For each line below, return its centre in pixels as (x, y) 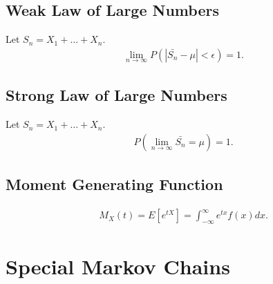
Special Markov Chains (118, 266)
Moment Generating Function (114, 184)
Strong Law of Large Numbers (116, 95)
